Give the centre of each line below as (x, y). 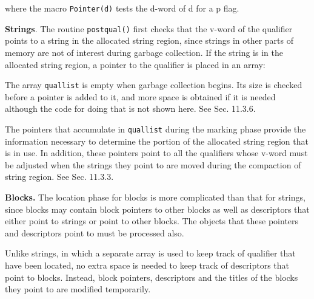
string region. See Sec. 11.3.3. (59, 177)
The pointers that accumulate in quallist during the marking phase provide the (155, 129)
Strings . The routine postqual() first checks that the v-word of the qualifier (149, 28)
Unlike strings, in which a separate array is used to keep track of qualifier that (150, 253)
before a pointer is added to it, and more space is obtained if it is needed (140, 96)
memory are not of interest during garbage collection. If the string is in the (144, 52)
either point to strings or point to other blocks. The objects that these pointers (152, 221)
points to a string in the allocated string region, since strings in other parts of (149, 40)
